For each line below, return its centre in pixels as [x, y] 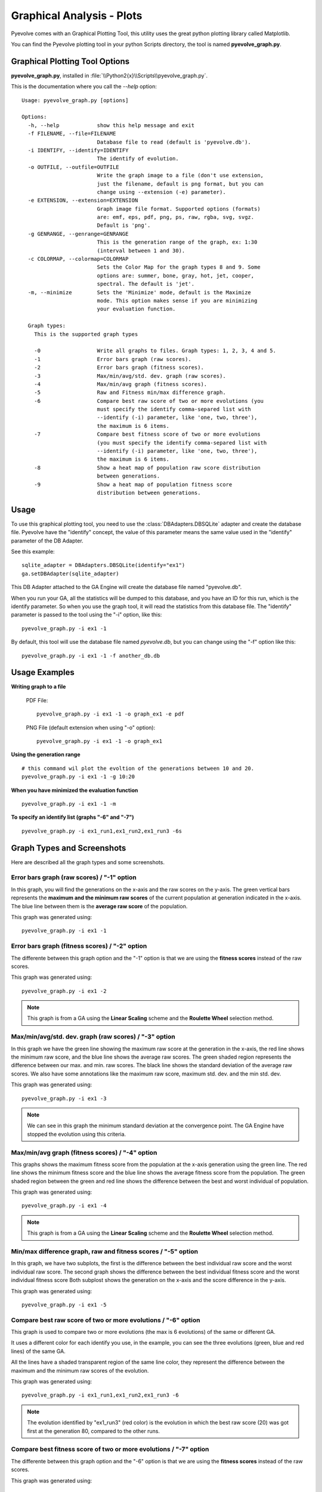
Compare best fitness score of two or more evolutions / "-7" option [110, 1449]
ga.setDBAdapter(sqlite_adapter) [70, 574]
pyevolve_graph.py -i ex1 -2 [64, 991]
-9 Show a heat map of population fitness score [133, 484]
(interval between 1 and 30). [141, 250]
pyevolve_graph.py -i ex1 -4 [64, 1206]
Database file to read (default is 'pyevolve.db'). [174, 142]
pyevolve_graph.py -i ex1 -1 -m [69, 804]
